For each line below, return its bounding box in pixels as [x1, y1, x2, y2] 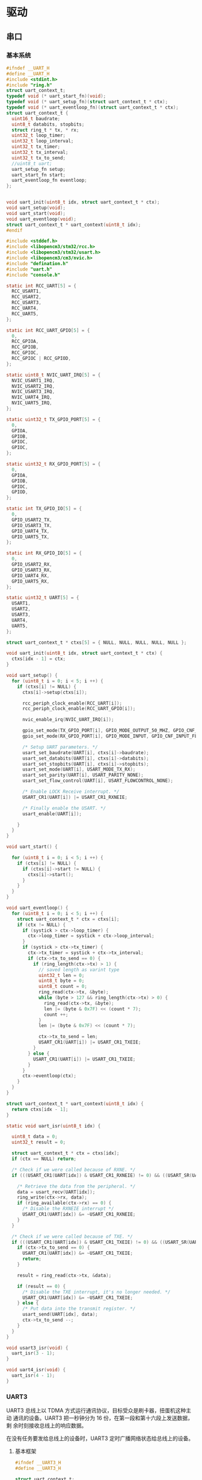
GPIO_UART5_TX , [11, 534, 50, 540]
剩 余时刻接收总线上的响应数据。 [6, 1422, 87, 1429]
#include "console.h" [6, 272, 61, 278]
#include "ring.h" [6, 82, 52, 88]
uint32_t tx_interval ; [11, 149, 69, 155]
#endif [6, 227, 23, 233]
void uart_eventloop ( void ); [6, 216, 77, 222]
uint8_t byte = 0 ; [38, 978, 85, 984]
